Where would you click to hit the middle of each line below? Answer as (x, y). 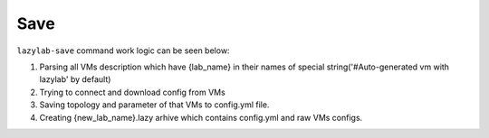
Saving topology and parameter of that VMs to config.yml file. (154, 105)
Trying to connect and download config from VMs (132, 92)
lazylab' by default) (75, 79)
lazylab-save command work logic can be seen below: (123, 51)
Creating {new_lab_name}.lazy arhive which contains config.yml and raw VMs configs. (201, 117)
